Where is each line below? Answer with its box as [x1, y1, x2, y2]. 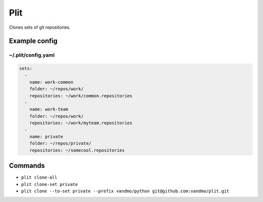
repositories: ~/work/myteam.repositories [29, 120, 132, 126]
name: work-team [29, 107, 68, 112]
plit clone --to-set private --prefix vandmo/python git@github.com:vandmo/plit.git [21, 188, 229, 194]
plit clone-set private [21, 182, 78, 187]
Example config [9, 37, 58, 45]
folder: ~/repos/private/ [29, 141, 92, 146]
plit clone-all [21, 175, 58, 180]
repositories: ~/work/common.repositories [29, 93, 132, 98]
